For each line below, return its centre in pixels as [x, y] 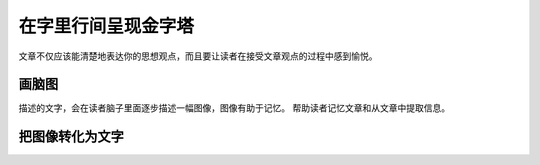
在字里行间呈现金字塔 [106, 26]
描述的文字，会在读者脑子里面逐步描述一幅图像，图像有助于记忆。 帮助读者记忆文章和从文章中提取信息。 [234, 108]
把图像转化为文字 [71, 136]
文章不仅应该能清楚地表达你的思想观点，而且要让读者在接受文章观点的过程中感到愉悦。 [198, 56]
